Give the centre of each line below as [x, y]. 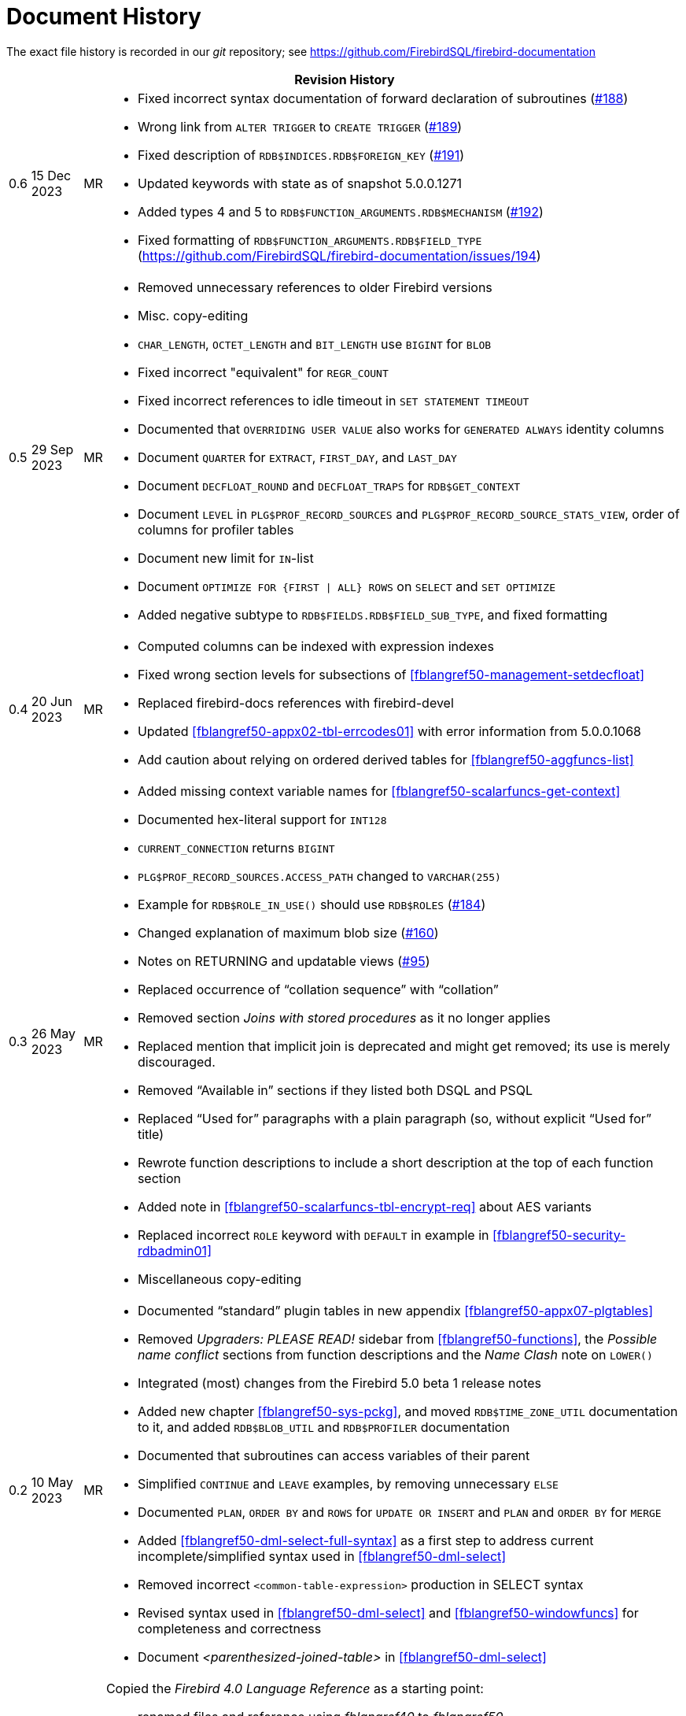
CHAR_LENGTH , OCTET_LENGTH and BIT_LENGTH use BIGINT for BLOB [314, 344]
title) [151, 1134]
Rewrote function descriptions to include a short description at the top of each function [395, 1162]
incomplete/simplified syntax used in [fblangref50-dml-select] [322, 1556]
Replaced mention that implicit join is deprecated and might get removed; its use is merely [404, 1046]
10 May [52, 1482]
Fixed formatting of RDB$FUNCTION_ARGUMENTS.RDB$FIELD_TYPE [310, 240]
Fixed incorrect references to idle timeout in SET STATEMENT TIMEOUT [333, 400]
